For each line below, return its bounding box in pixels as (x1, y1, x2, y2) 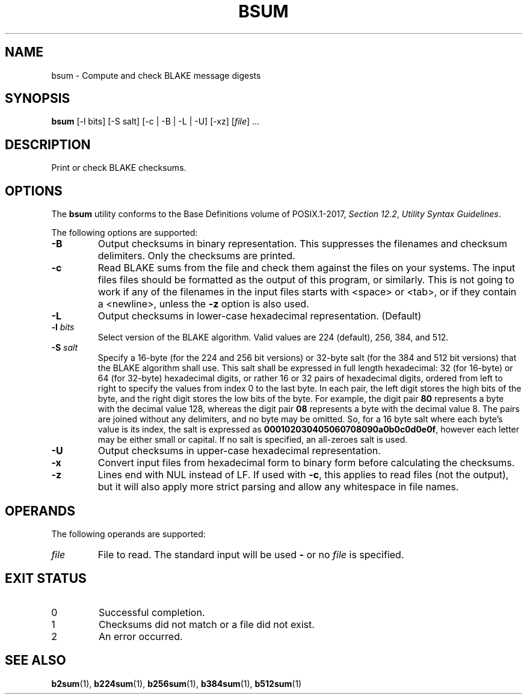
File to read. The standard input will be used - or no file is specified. (97, 548, 404, 561)
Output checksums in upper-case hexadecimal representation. (97, 445, 381, 457)
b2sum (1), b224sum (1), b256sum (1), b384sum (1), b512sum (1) (51, 678, 302, 689)
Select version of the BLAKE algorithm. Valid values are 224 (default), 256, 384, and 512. (97, 332, 449, 343)
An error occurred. (98, 630, 183, 642)
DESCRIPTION (5, 137, 91, 152)
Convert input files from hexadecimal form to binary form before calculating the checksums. (97, 457, 515, 469)
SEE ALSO (5, 653, 66, 668)
